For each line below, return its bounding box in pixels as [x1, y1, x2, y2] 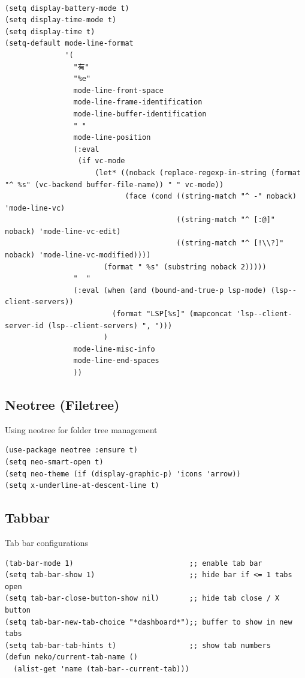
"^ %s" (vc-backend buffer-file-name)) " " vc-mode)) [5, 180, 224, 189]
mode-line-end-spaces [73, 356, 159, 365]
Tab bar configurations [5, 536, 89, 548]
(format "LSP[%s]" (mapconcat [111, 310, 232, 319]
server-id [5, 321, 44, 330]
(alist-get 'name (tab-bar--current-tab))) [13, 664, 189, 673]
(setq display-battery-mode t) [5, 4, 129, 13]
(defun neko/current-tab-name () [5, 653, 138, 662]
